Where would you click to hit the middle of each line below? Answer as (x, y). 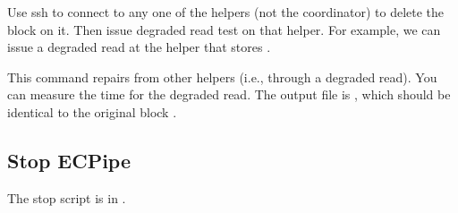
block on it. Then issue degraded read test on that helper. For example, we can (224, 29)
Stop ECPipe (69, 160)
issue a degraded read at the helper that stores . (139, 47)
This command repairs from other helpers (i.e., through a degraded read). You (222, 77)
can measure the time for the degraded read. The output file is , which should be (229, 94)
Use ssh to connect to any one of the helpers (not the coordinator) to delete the (226, 12)
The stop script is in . (67, 197)
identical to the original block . (92, 111)
